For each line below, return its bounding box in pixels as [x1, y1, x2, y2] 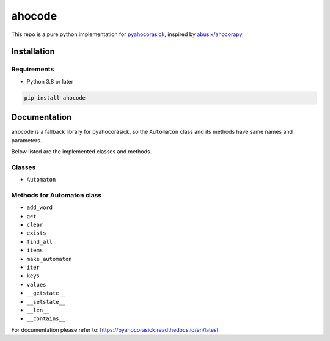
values [26, 281, 46, 288]
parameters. [11, 136, 42, 144]
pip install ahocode [24, 94, 86, 101]
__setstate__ [26, 298, 66, 305]
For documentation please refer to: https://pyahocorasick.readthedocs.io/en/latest [11, 326, 219, 333]
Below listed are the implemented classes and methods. [11, 147, 152, 155]
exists [26, 230, 46, 237]
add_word [26, 204, 53, 211]
